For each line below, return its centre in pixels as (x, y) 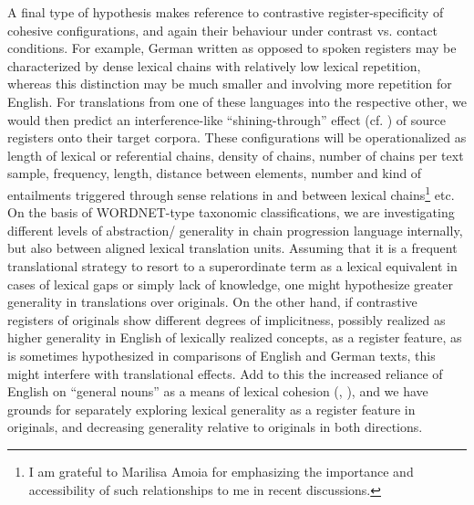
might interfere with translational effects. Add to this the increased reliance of (225, 373)
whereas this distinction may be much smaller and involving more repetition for (230, 84)
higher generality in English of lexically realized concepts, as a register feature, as (235, 337)
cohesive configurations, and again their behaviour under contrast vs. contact (222, 30)
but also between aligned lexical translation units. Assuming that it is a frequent (232, 248)
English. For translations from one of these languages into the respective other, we (237, 101)
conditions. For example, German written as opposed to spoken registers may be (232, 48)
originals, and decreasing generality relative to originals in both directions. (215, 427)
